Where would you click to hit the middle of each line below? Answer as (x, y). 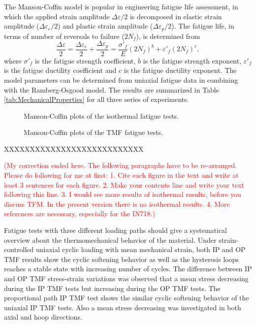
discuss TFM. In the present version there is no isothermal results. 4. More (117, 204)
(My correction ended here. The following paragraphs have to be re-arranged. (121, 165)
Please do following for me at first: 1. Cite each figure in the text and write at (121, 175)
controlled (19, 249)
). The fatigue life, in (203, 26)
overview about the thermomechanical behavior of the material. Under (110, 240)
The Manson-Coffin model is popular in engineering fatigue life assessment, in (121, 6)
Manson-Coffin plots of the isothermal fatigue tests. (101, 115)
